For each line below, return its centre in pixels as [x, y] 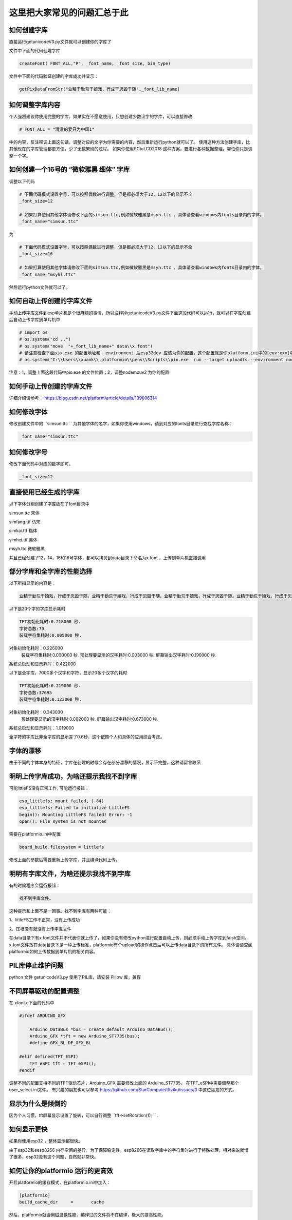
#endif [27, 1070]
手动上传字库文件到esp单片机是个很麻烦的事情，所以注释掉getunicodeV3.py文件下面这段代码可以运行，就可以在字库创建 [130, 313]
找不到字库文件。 [36, 898]
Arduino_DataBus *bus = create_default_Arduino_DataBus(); [101, 1029]
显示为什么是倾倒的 [38, 1104]
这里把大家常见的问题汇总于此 [69, 13]
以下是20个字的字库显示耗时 [37, 609]
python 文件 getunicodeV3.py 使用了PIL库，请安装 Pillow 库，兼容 [75, 977]
